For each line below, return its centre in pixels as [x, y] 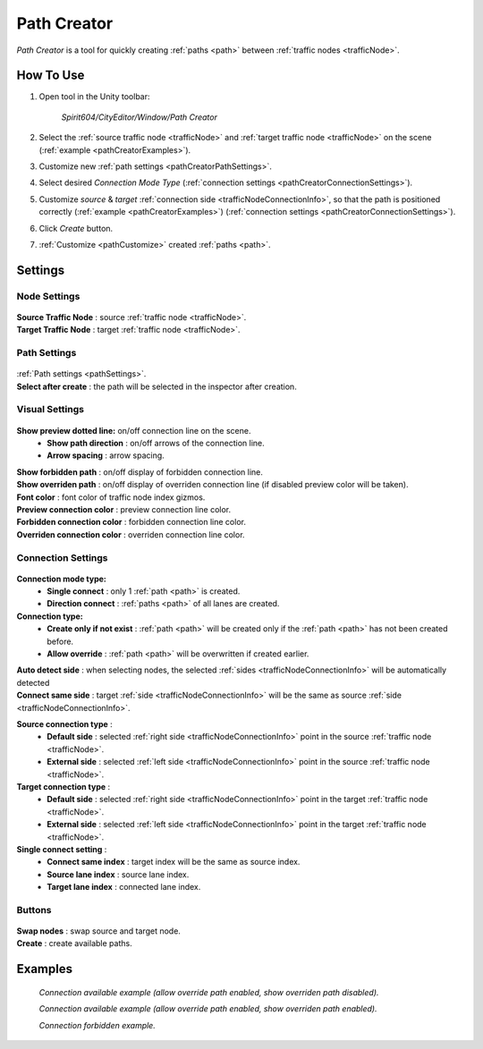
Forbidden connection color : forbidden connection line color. [131, 522]
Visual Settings [51, 410]
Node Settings [48, 296]
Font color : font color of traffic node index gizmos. [111, 497]
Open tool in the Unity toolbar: [95, 97]
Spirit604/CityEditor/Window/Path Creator [140, 117]
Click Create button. [76, 228]
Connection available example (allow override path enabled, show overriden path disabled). [209, 992]
